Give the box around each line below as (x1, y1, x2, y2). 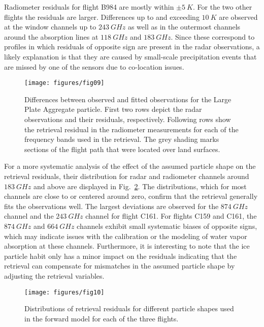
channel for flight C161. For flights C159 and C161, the (85, 211, 257, 221)
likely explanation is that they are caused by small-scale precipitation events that (4, 51, 257, 62)
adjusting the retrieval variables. (4, 270, 105, 281)
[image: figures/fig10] (24, 288, 105, 296)
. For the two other (193, 2, 252, 12)
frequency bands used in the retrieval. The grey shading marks (24, 134, 219, 144)
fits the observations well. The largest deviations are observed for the (4, 200, 219, 211)
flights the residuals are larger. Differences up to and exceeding (4, 11, 200, 22)
